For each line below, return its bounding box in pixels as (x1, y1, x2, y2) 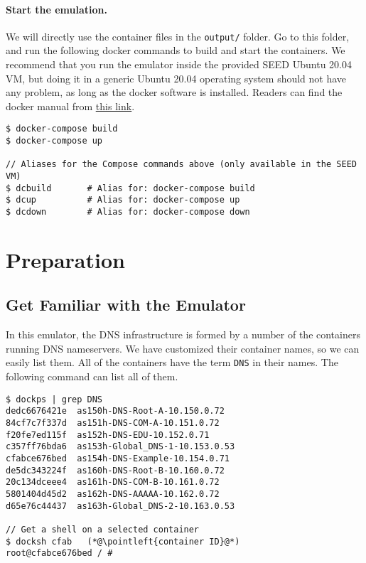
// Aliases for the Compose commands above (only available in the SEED (6, 159, 357, 170)
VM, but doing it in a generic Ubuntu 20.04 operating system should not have (6, 70, 347, 85)
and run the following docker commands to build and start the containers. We (6, 43, 345, 58)
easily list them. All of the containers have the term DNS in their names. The (6, 355, 338, 370)
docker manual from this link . (6, 98, 135, 113)
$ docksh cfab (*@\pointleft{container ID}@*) (6, 536, 240, 547)
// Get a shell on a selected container (6, 524, 200, 535)
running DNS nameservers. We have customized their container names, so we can (6, 341, 360, 355)
